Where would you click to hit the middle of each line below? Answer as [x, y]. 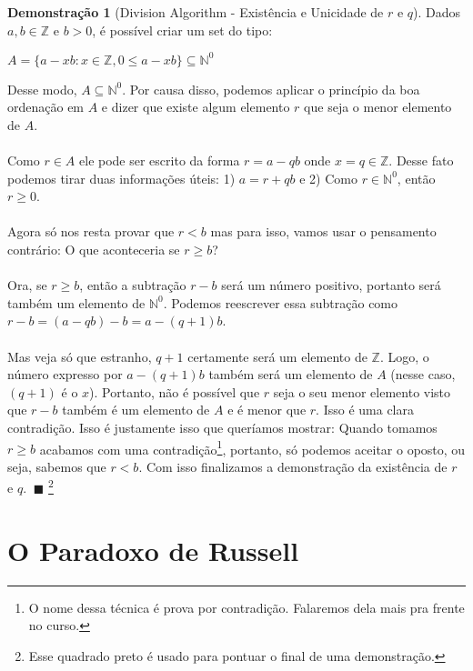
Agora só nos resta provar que [91, 231]
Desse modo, [42, 89]
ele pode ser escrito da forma [160, 160]
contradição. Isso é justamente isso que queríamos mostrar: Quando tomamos [222, 427]
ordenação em [46, 107]
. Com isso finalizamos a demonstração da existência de [293, 466]
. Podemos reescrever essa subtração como [281, 302]
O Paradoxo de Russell [153, 550]
